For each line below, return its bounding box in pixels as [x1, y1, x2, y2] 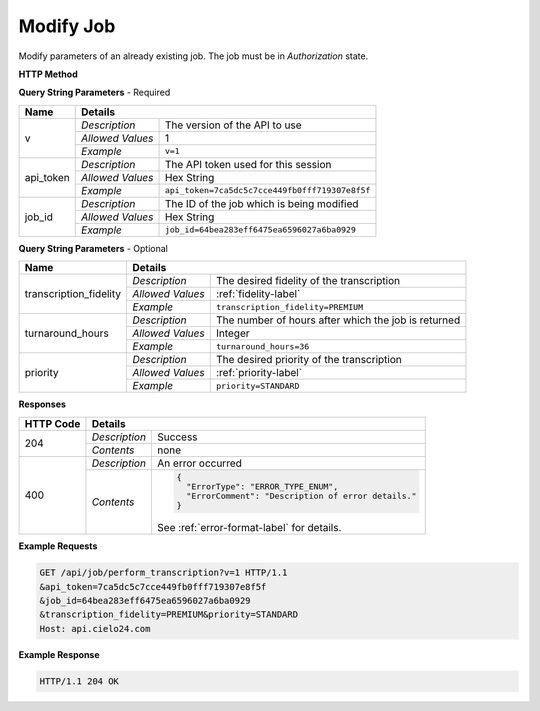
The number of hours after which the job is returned [215, 313, 461, 327]
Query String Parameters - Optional [18, 242, 169, 254]
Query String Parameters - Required [18, 86, 171, 99]
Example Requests [18, 540, 98, 552]
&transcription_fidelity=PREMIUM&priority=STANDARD [39, 609, 299, 620]
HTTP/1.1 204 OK [39, 675, 120, 687]
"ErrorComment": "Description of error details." [186, 491, 417, 502]
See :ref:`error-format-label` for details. [156, 521, 342, 535]
